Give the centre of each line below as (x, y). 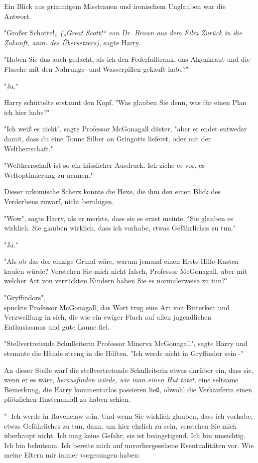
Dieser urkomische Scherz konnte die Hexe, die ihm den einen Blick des (113, 191)
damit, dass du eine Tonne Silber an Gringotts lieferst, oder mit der (108, 138)
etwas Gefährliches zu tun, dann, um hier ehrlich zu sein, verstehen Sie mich (121, 425)
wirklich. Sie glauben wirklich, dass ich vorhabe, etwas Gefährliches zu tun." (120, 228)
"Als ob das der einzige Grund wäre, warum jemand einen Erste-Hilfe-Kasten (122, 261)
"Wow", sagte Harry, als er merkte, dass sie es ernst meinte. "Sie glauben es (119, 218)
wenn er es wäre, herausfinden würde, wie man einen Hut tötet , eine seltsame (121, 380)
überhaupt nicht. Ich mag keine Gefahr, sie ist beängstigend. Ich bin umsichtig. (125, 435)
